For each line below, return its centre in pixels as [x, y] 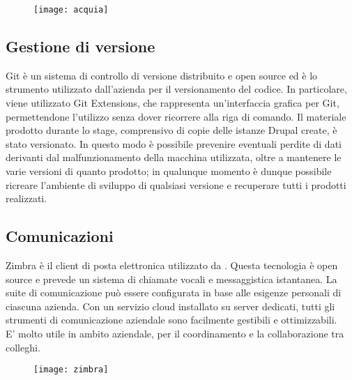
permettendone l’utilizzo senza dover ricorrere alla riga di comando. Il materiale [176, 116]
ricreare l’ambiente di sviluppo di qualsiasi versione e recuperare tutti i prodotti [176, 184]
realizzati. [26, 198]
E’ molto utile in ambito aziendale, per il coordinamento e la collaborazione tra [175, 333]
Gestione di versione [81, 46]
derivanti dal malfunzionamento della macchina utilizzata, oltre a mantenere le [174, 157]
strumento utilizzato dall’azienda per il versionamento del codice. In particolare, [176, 89]
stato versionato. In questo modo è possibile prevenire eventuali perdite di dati [174, 143]
